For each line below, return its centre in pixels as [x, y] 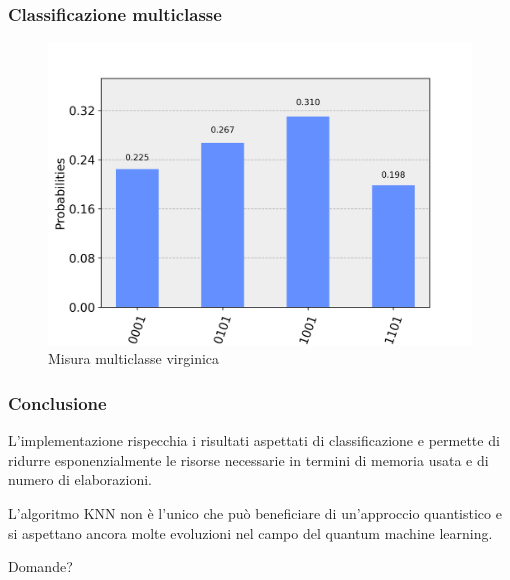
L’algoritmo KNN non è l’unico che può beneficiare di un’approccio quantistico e [255, 513]
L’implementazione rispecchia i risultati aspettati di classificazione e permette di [254, 440]
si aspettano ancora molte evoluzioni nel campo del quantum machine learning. [250, 532]
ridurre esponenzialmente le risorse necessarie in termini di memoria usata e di [248, 459]
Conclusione [57, 403]
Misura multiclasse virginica [134, 358]
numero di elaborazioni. [80, 479]
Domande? [40, 566]
